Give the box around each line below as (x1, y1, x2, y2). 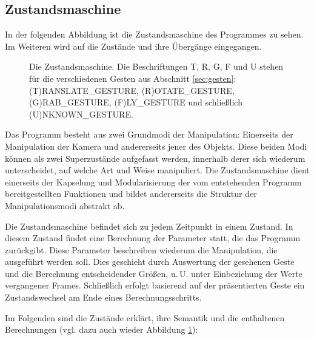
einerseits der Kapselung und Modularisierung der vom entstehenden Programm (5, 175, 302, 188)
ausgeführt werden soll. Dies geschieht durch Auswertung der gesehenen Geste (5, 255, 295, 268)
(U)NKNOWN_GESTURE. (29, 107, 133, 120)
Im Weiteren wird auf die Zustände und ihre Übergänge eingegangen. (5, 39, 262, 52)
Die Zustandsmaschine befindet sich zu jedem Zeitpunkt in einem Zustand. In (5, 219, 293, 232)
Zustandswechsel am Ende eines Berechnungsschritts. (5, 291, 202, 304)
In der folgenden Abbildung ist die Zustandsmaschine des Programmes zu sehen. (5, 28, 304, 41)
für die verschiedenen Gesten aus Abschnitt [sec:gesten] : (29, 72, 236, 84)
